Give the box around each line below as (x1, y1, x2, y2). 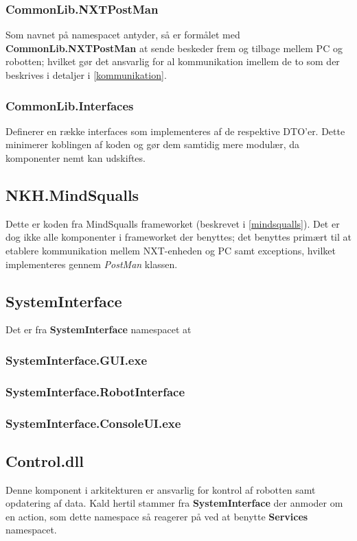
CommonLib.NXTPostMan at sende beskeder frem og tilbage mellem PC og (5, 40, 343, 55)
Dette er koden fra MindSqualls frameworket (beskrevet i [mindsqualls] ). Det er (5, 216, 340, 230)
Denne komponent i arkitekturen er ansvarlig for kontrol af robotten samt (5, 482, 316, 496)
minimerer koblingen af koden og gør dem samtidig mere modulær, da (5, 137, 300, 152)
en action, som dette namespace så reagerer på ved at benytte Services (5, 509, 308, 523)
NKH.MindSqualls (5, 184, 139, 205)
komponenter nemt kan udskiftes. (5, 151, 146, 165)
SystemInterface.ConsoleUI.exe (5, 414, 181, 431)
